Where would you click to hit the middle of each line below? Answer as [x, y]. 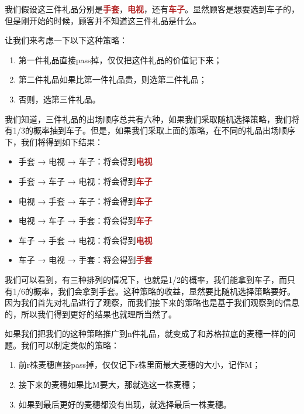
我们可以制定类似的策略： [70, 345]
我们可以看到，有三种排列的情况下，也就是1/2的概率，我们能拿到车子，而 [146, 279]
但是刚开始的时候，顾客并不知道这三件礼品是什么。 [103, 20]
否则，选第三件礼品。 [59, 99]
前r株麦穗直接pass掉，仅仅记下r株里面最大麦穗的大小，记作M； [139, 365]
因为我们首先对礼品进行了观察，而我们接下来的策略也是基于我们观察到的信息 [152, 302]
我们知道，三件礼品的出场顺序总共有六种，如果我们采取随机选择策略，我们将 [152, 119]
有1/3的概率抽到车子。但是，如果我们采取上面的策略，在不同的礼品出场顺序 [150, 130]
